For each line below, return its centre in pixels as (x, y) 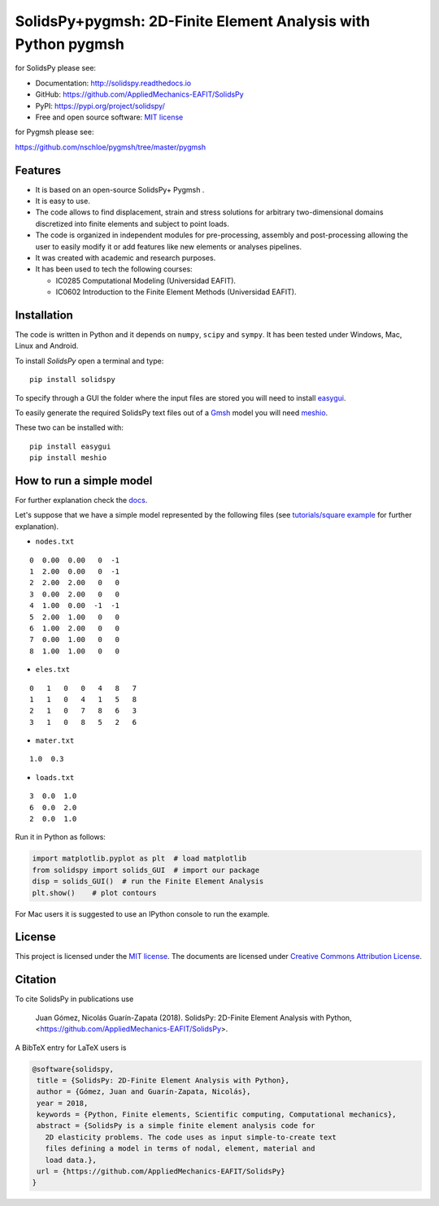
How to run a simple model (84, 481)
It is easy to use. (63, 201)
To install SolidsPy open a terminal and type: (89, 361)
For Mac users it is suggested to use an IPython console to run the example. (142, 913)
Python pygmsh (70, 44)
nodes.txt (55, 542)
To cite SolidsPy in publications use (74, 999)
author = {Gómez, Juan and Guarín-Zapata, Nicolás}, (144, 1092)
